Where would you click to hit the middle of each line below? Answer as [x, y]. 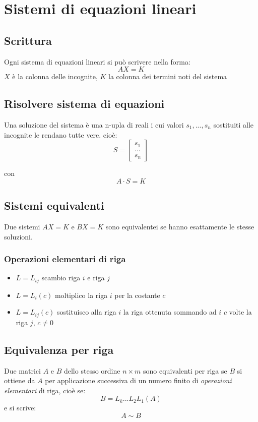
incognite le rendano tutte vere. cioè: [61, 134]
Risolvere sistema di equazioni [84, 104]
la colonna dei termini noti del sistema [168, 76]
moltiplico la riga [81, 295]
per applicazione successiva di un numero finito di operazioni [138, 380]
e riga [96, 278]
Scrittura [28, 40]
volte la [240, 312]
